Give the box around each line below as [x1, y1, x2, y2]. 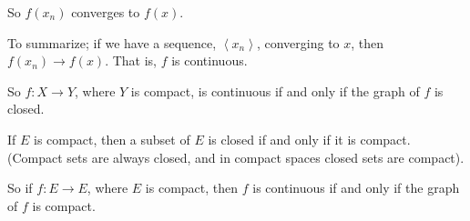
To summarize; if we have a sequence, [7, 33, 217, 52]
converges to [71, 3, 140, 21]
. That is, [105, 51, 157, 70]
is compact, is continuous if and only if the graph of [130, 81, 420, 100]
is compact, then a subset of [34, 129, 190, 148]
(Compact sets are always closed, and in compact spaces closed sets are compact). [7, 147, 465, 166]
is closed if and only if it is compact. [208, 129, 411, 148]
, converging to [256, 33, 340, 52]
